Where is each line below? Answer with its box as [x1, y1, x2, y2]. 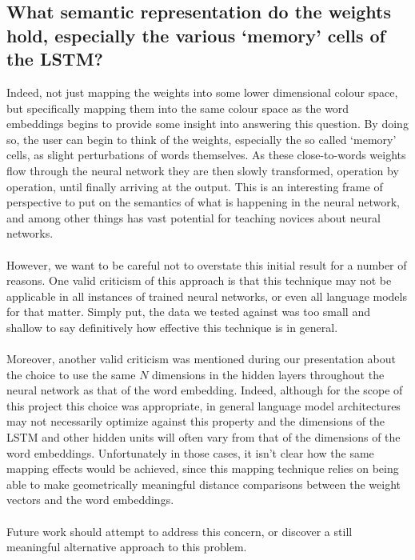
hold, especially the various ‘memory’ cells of [6, 22, 385, 47]
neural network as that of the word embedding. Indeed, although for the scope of [6, 382, 403, 398]
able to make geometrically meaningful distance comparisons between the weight [6, 475, 401, 492]
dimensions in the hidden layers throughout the [152, 366, 385, 382]
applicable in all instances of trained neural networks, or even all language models [6, 287, 407, 304]
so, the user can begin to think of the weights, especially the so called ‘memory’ [6, 130, 397, 147]
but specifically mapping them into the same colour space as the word [6, 99, 349, 116]
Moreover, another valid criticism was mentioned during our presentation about [6, 350, 397, 367]
